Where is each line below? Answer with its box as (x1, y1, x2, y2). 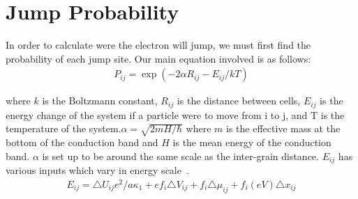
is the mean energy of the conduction (172, 135, 331, 150)
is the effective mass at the (226, 121, 341, 136)
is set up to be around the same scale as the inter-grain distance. (42, 148, 319, 163)
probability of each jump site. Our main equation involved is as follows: (6, 51, 311, 65)
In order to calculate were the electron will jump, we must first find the (6, 38, 311, 52)
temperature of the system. (6, 121, 121, 136)
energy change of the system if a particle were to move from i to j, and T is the (6, 107, 345, 122)
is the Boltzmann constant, (42, 93, 158, 108)
